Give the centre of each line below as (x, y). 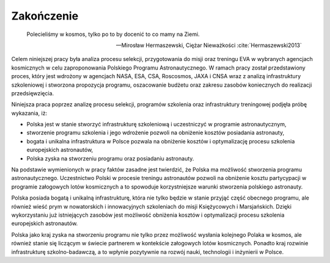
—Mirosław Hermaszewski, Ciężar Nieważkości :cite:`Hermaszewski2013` (209, 45)
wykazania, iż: (29, 113)
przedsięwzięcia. (33, 93)
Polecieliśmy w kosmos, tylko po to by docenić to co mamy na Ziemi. (113, 34)
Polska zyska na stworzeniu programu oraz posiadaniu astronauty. (110, 158)
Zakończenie (45, 16)
